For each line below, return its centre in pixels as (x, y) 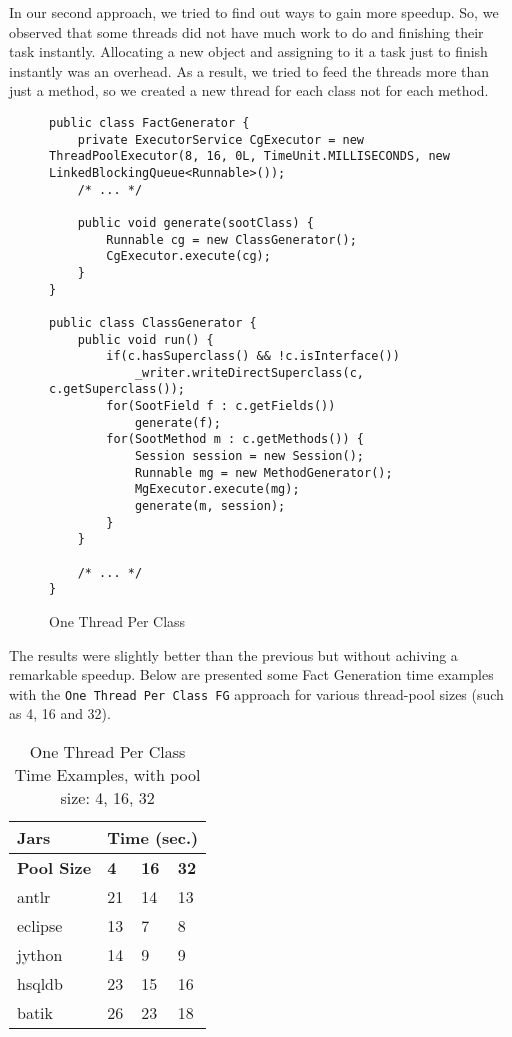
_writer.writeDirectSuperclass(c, (249, 372)
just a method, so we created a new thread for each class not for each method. (249, 90)
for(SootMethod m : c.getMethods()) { (235, 439)
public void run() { (145, 339)
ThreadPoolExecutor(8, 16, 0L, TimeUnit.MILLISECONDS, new (249, 156)
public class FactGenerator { (149, 122)
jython (40, 955)
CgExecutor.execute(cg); (188, 256)
